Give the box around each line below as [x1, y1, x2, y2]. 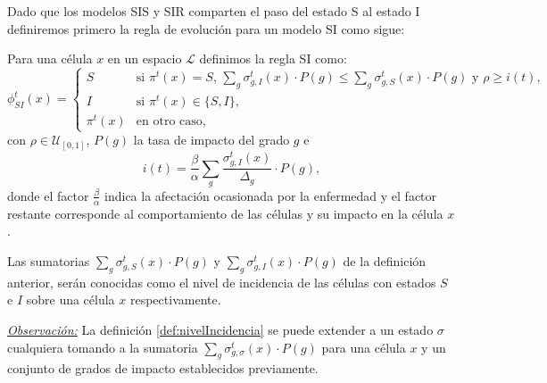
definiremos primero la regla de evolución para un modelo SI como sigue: [7, 19, 405, 37]
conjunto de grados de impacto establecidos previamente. [7, 359, 319, 378]
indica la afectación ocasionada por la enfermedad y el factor [104, 186, 437, 204]
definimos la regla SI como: [199, 49, 347, 68]
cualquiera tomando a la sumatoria [7, 337, 198, 356]
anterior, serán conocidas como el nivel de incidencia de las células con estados [7, 272, 436, 291]
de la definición [343, 252, 427, 270]
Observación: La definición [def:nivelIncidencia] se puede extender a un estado [7, 320, 434, 338]
